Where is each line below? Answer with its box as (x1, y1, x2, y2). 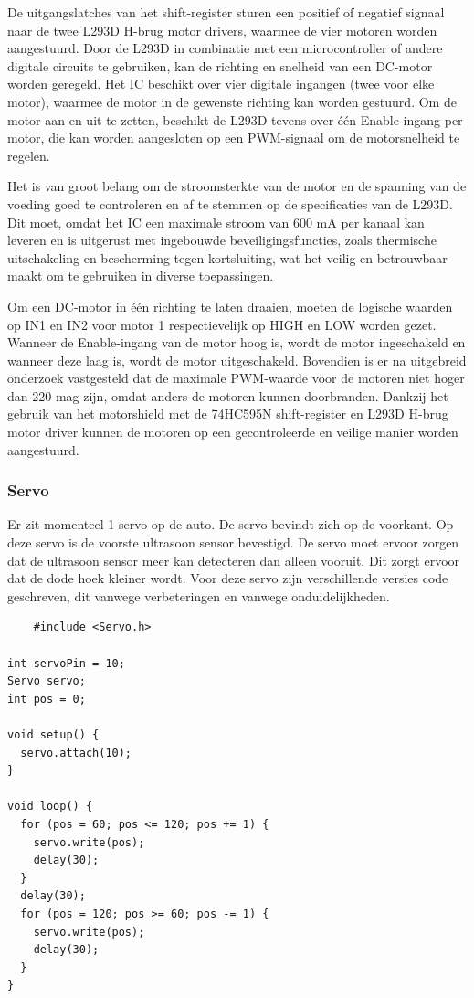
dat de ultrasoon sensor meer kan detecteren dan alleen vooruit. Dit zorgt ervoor (7, 550, 460, 569)
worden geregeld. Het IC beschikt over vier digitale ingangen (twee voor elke (7, 74, 435, 93)
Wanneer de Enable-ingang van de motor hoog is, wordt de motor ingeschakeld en (7, 333, 466, 352)
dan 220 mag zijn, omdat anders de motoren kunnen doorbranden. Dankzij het (7, 386, 448, 405)
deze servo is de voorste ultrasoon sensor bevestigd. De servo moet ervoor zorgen (7, 533, 459, 552)
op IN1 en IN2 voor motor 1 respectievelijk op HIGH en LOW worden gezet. (7, 314, 437, 334)
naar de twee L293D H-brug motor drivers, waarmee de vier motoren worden (7, 20, 437, 39)
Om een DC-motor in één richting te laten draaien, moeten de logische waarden (7, 296, 453, 315)
